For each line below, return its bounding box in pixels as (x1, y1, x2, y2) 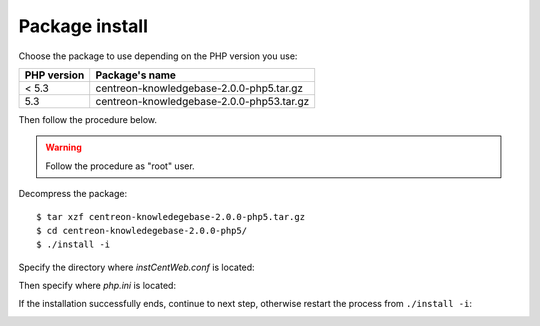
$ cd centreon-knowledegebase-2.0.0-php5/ (36, 225, 248, 236)
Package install (18, 15, 149, 37)
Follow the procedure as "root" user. (45, 160, 195, 172)
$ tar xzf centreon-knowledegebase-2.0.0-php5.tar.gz (36, 211, 305, 222)
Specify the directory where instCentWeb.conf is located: (18, 261, 255, 273)
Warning (45, 141, 82, 154)
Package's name (95, 68, 177, 82)
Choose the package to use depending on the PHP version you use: (18, 50, 298, 62)
